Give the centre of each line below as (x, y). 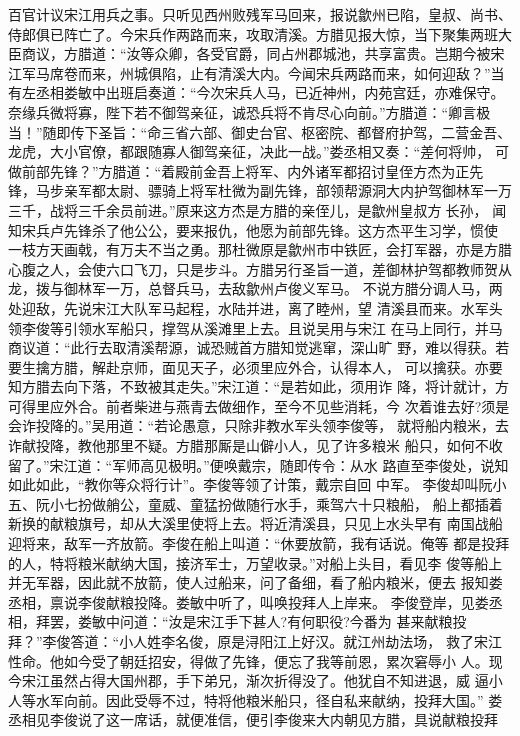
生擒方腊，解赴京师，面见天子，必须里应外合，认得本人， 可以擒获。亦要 (262, 366)
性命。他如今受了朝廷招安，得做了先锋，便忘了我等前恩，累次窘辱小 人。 (248, 660)
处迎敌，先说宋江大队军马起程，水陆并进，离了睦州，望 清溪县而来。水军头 (255, 307)
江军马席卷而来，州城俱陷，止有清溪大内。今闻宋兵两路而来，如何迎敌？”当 (256, 72)
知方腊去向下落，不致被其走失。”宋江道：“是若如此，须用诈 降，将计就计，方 (258, 386)
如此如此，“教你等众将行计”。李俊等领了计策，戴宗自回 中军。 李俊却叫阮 (250, 484)
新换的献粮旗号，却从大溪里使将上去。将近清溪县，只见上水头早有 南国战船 (255, 523)
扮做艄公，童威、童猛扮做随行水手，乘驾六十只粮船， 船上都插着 (290, 503)
